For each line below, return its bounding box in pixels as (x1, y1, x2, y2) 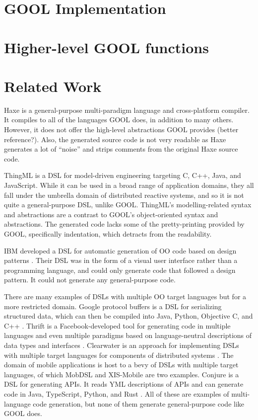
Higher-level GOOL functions (4, 37, 209, 57)
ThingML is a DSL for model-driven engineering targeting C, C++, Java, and (4, 170, 241, 180)
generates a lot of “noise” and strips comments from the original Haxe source (4, 144, 238, 154)
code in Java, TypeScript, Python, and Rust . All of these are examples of (4, 388, 229, 399)
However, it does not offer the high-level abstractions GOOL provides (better (4, 124, 239, 135)
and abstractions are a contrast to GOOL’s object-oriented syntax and (4, 209, 218, 219)
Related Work (4, 76, 102, 96)
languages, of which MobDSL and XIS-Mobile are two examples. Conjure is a (4, 369, 239, 379)
